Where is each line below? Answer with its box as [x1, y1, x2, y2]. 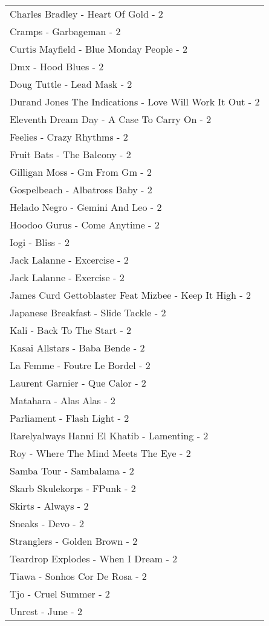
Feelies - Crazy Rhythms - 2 [10, 130, 128, 144]
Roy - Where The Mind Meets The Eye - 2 [10, 446, 191, 460]
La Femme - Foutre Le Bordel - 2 [10, 358, 151, 372]
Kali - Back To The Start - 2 [10, 323, 132, 337]
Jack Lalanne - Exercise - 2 [10, 270, 125, 284]
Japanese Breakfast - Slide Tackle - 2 [10, 305, 166, 319]
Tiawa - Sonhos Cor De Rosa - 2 [10, 569, 147, 583]
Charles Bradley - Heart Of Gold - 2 [10, 7, 163, 21]
